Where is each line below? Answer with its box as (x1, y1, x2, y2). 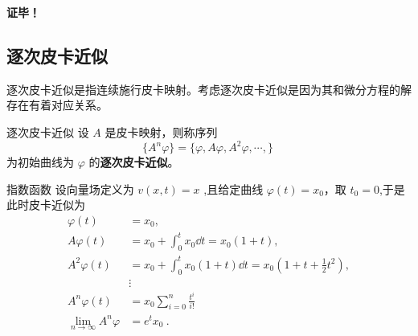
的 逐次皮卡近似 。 (88, 154, 179, 170)
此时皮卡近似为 (6, 196, 85, 213)
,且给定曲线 (203, 180, 264, 197)
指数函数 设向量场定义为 (6, 180, 134, 197)
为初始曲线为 (6, 154, 74, 170)
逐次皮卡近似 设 (6, 123, 89, 140)
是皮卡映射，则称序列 (104, 123, 218, 140)
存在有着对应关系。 (6, 96, 108, 113)
